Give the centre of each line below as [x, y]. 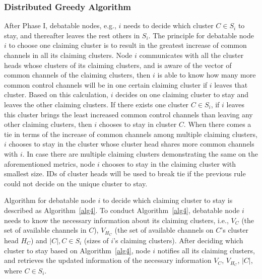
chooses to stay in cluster [138, 124]
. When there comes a [217, 124]
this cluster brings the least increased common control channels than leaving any [128, 114]
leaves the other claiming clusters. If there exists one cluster [96, 104]
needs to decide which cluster [169, 25]
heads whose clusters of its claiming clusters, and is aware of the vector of [118, 65]
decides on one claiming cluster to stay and [182, 94]
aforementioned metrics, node [50, 163]
